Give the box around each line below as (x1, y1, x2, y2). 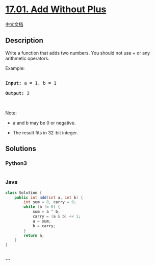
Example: (5, 65, 25, 71)
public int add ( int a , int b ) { (14, 195, 83, 200)
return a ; (23, 233, 44, 238)
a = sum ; (32, 219, 51, 224)
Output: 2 (5, 90, 30, 96)
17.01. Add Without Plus (5, 4, 107, 15)
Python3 (5, 160, 27, 167)
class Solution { (5, 190, 42, 195)
